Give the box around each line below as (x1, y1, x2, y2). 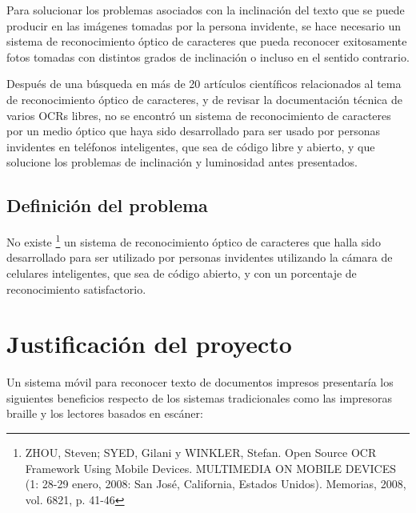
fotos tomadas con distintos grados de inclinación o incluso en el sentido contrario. (6, 48, 410, 65)
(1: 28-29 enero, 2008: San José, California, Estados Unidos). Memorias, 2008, (25, 475, 406, 492)
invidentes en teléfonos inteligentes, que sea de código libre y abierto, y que (6, 138, 375, 154)
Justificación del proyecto (6, 327, 292, 360)
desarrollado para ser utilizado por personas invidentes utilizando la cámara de (6, 249, 393, 266)
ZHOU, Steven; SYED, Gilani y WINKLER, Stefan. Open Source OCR (25, 444, 377, 461)
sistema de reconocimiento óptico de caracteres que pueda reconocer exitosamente (6, 33, 407, 50)
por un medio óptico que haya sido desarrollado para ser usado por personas (6, 122, 381, 139)
